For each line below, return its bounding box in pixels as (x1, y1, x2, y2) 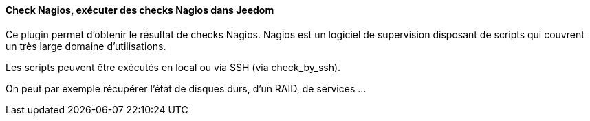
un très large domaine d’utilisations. (6, 40, 166, 52)
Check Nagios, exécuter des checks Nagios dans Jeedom (6, 4, 274, 16)
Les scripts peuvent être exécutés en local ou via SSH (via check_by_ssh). (6, 61, 341, 73)
